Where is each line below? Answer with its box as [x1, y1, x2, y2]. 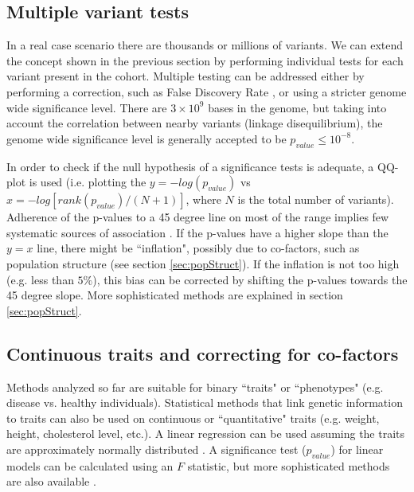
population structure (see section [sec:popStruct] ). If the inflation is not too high [6, 255, 400, 271]
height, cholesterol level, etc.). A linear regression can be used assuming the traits [6, 425, 405, 442]
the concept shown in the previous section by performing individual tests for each [6, 52, 404, 68]
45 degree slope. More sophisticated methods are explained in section [6, 287, 343, 303]
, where [186, 191, 221, 208]
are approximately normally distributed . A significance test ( [6, 440, 307, 457]
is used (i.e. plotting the [29, 174, 146, 190]
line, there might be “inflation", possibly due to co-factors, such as [37, 240, 360, 256]
